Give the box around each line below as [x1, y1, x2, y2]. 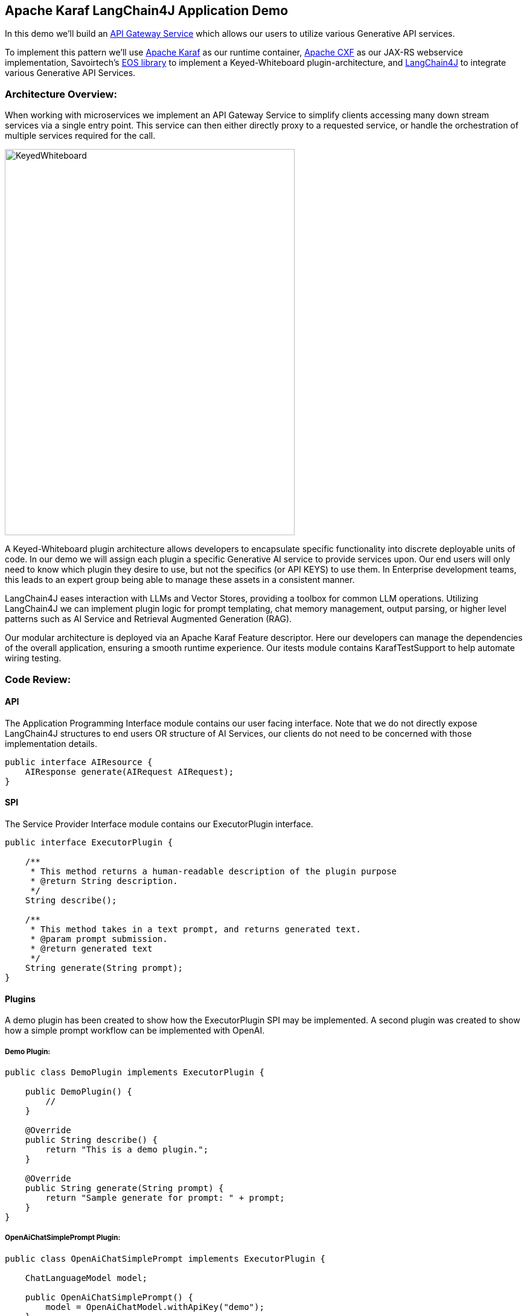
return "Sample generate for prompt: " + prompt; [45, 1192, 285, 1203]
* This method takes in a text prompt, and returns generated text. [30, 924, 362, 934]
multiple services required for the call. [5, 130, 156, 141]
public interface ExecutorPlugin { [5, 837, 173, 847]
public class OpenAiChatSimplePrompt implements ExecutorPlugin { [5, 1253, 326, 1264]
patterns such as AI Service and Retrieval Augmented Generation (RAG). [5, 614, 292, 625]
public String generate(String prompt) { [25, 1183, 224, 1193]
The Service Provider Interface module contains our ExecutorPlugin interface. [5, 818, 313, 829]
